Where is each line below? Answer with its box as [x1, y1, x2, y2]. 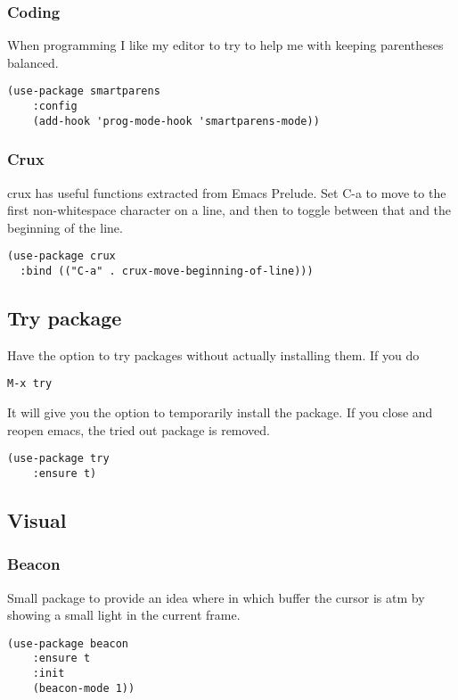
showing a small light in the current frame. [7, 605, 241, 624]
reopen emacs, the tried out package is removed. [7, 420, 271, 439]
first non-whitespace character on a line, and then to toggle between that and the [7, 201, 452, 219]
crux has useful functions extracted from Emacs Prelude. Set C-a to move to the [7, 183, 446, 202]
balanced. [7, 53, 59, 71]
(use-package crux [7, 250, 116, 263]
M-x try [7, 377, 53, 391]
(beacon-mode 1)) [32, 681, 135, 695]
